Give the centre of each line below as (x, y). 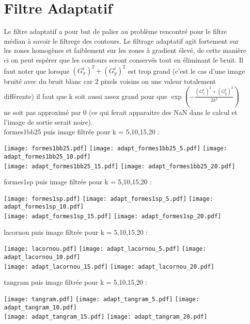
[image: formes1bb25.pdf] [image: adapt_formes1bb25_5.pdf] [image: (116, 149)
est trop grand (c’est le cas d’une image (186, 70)
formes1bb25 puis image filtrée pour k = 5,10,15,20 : (82, 131)
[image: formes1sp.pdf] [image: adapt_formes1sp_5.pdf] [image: (109, 199)
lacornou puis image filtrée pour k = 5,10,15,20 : (76, 232)
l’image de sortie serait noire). (48, 122)
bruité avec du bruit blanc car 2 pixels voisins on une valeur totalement (110, 81)
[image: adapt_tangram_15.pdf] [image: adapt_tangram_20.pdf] (106, 317)
